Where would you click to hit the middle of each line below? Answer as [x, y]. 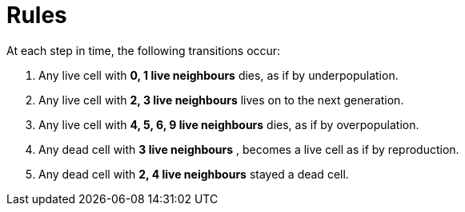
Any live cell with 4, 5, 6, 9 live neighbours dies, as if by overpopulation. [229, 124]
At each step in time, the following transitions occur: [144, 50]
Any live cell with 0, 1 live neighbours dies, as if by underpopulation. [218, 75]
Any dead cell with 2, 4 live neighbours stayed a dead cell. [194, 174]
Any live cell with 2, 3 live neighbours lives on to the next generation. [221, 100]
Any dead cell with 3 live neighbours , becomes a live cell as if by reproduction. [249, 149]
